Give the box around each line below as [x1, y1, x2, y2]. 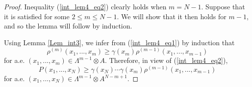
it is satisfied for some [4, 11, 70, 21]
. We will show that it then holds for [117, 11, 227, 21]
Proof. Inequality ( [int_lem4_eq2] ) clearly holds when [4, 1, 167, 11]
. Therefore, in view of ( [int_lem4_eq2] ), [105, 55, 228, 65]
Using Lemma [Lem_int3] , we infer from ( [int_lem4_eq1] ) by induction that [4, 37, 235, 47]
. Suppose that [201, 1, 245, 11]
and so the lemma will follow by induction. [4, 21, 132, 31]
